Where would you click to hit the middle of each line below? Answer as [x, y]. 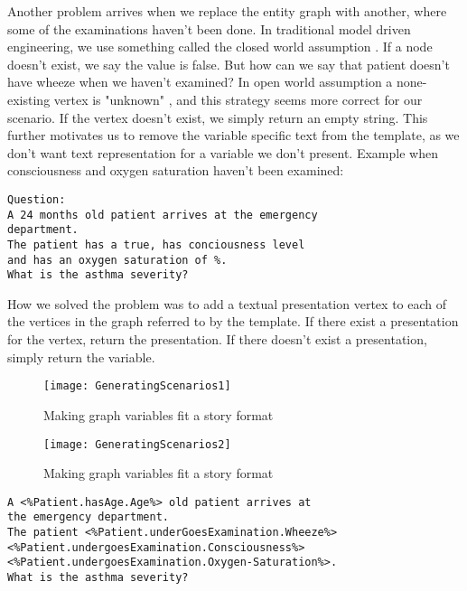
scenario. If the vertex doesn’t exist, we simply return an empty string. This [218, 117]
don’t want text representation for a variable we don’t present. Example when [223, 152]
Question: [37, 199]
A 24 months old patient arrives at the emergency [163, 215]
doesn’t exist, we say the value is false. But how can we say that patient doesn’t [229, 64]
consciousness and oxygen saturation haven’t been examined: [176, 170]
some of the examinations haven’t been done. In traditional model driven [209, 28]
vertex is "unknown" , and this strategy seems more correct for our [238, 99]
